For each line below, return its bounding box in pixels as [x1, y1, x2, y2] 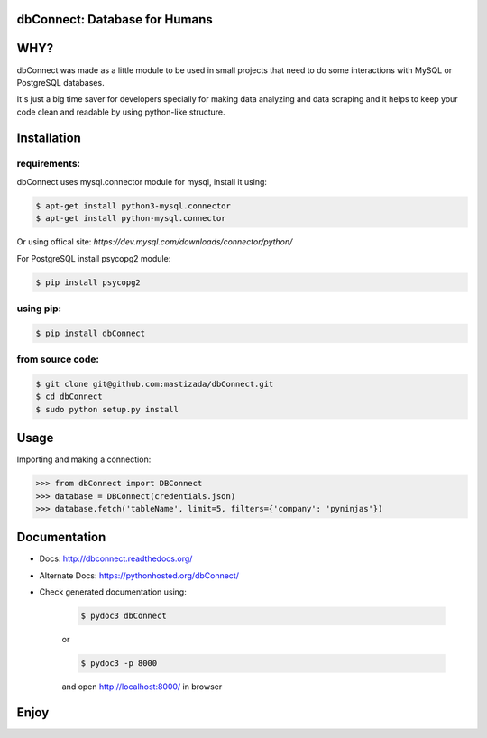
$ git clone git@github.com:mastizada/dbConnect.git [35, 379, 274, 389]
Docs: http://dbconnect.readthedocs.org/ [39, 553, 193, 564]
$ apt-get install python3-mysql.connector [35, 200, 232, 211]
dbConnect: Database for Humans [16, 12, 214, 27]
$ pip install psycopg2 [35, 277, 142, 288]
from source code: [16, 353, 99, 365]
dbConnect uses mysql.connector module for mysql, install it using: [16, 176, 268, 187]
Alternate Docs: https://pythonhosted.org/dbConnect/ [39, 569, 239, 581]
